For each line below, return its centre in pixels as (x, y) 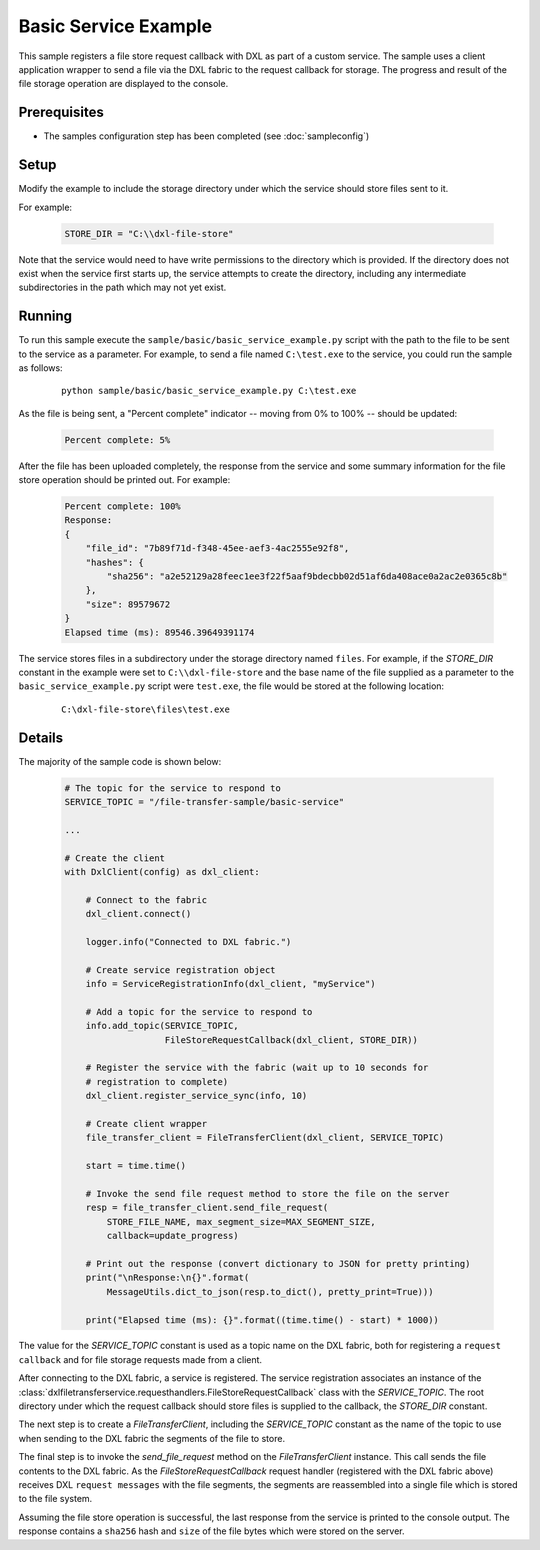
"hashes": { (115, 562)
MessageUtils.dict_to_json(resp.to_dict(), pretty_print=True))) (270, 1291)
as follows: (41, 367)
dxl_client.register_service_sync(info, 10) (196, 1096)
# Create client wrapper (146, 1124)
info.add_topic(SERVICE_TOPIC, (162, 1026)
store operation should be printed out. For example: (124, 480)
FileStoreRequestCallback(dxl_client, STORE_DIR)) (291, 1039)
